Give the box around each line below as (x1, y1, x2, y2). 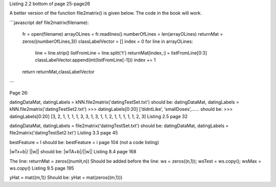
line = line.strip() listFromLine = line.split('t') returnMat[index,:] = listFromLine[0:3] (35, 50, 207, 56)
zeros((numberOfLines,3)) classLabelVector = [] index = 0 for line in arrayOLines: (22, 38, 194, 44)
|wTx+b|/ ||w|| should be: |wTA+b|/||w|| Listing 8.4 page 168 (9, 149, 136, 155)
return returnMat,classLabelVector (22, 68, 95, 75)
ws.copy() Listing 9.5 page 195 (9, 165, 74, 171)
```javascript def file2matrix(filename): (9, 19, 89, 26)
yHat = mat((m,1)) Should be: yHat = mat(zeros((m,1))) (9, 174, 123, 181)
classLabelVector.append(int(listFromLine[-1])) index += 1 (35, 57, 156, 63)
